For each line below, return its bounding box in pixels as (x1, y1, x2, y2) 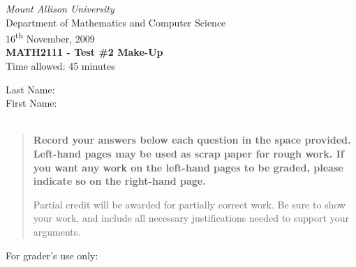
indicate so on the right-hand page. (33, 174, 206, 188)
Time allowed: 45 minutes (6, 59, 115, 73)
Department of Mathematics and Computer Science (6, 15, 226, 29)
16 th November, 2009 (6, 29, 95, 45)
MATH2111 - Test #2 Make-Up (6, 45, 163, 59)
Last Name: (6, 82, 55, 96)
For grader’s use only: (6, 247, 98, 262)
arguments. (33, 224, 81, 238)
